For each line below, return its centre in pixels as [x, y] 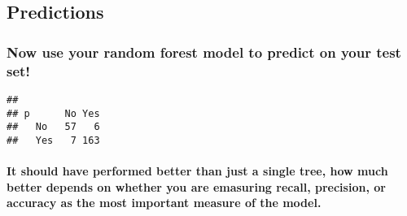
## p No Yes [53, 113]
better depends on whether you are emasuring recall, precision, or [196, 186]
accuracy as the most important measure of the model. [164, 203]
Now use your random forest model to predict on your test [204, 52]
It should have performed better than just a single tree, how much [197, 171]
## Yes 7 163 [53, 140]
